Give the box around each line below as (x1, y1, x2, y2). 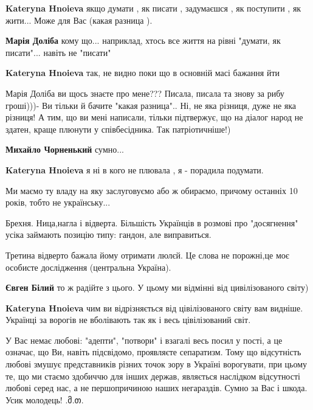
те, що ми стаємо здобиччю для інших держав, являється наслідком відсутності (5, 369, 300, 382)
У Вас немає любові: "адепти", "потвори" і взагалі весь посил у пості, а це (5, 333, 283, 346)
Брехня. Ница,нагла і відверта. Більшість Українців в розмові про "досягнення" (5, 216, 298, 229)
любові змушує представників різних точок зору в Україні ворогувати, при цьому (5, 358, 308, 370)
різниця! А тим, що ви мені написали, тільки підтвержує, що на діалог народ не (5, 111, 303, 123)
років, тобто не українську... (5, 196, 111, 209)
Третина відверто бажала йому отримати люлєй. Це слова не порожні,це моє (5, 248, 289, 261)
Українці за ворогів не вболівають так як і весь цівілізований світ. (5, 313, 251, 326)
